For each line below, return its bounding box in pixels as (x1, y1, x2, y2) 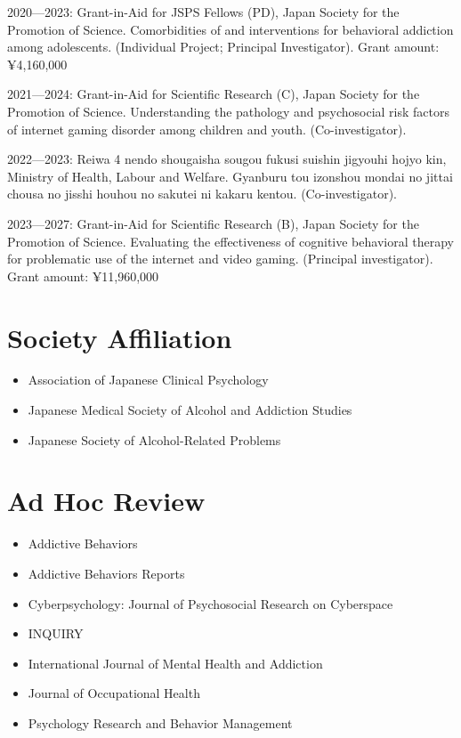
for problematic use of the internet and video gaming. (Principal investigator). (7, 249, 433, 268)
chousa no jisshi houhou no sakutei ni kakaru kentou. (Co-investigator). (7, 184, 398, 203)
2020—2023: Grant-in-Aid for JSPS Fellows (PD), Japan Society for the (7, 3, 400, 20)
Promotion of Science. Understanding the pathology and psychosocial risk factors (7, 101, 449, 120)
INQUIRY (28, 624, 84, 643)
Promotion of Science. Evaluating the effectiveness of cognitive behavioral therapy (7, 231, 454, 250)
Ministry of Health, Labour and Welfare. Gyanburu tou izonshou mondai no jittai (7, 166, 453, 185)
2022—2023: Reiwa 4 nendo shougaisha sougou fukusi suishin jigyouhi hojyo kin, (7, 150, 447, 168)
